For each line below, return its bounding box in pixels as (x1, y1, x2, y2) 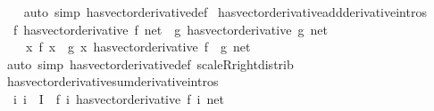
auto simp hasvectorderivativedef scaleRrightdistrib (6, 54, 294, 73)
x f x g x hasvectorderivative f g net (25, 37, 251, 56)
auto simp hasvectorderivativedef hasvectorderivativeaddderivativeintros (23, 3, 427, 20)
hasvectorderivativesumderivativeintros (6, 72, 219, 91)
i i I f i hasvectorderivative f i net (13, 89, 224, 107)
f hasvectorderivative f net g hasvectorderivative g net (13, 20, 328, 38)
